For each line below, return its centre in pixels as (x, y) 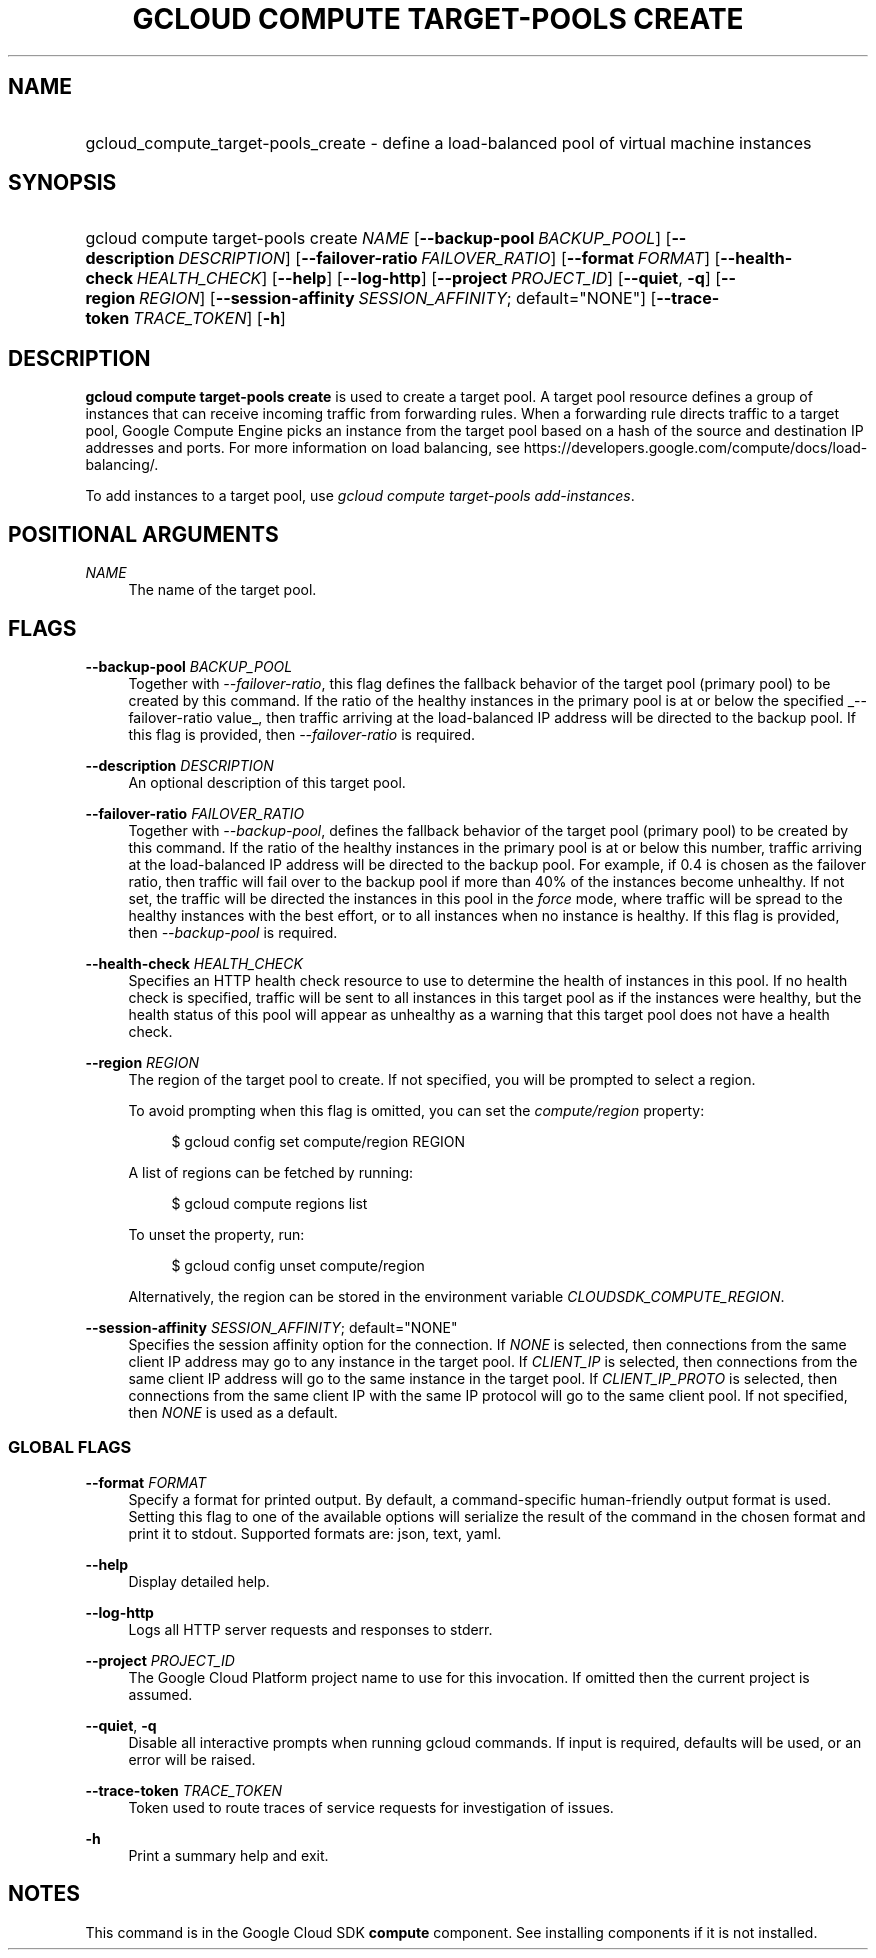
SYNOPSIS (62, 183)
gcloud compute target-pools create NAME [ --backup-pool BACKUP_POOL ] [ (378, 238)
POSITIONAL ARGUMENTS (143, 534)
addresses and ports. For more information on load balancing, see (302, 448)
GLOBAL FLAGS (70, 1447)
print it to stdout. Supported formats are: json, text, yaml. (315, 1533)
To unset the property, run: (216, 1234)
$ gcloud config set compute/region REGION (318, 1141)
